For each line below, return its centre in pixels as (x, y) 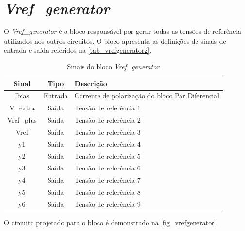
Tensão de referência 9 (107, 204)
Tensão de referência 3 (107, 131)
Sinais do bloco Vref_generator (113, 66)
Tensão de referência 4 (107, 144)
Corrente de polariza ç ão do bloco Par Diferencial (147, 96)
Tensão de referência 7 (107, 180)
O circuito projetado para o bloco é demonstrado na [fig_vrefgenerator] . (111, 223)
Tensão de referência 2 (107, 120)
